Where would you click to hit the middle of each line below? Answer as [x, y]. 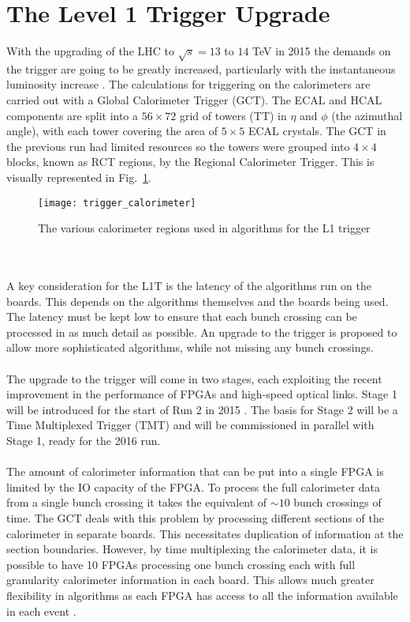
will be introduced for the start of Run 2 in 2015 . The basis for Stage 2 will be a [202, 409]
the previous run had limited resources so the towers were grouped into [178, 146]
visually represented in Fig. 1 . [79, 177]
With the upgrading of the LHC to [90, 51]
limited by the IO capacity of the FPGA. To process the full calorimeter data [194, 486]
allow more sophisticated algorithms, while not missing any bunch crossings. [190, 347]
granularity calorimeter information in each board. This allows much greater [190, 580]
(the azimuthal [367, 115]
